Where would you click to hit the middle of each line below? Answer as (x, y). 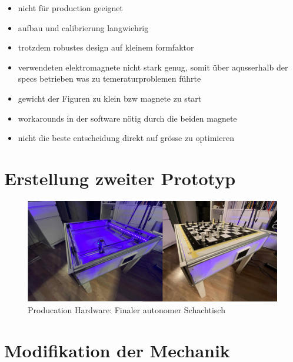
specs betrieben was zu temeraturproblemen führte (109, 78)
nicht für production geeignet (71, 8)
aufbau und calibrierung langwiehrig (83, 27)
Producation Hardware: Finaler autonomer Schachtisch (126, 309)
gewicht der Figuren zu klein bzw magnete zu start (110, 98)
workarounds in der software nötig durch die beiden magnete (127, 118)
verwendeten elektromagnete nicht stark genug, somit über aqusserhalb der (153, 67)
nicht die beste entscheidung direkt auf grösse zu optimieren (126, 138)
